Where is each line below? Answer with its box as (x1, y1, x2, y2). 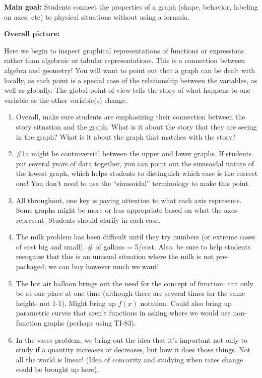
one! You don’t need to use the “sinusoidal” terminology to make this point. (16, 177, 250, 188)
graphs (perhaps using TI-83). (43, 318, 136, 328)
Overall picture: (4, 28, 60, 39)
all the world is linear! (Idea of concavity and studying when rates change (16, 354, 243, 364)
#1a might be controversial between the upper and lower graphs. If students (16, 148, 252, 159)
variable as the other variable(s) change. (4, 94, 127, 105)
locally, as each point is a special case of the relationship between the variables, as (4, 75, 257, 85)
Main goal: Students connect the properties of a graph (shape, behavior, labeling (4, 2, 258, 12)
